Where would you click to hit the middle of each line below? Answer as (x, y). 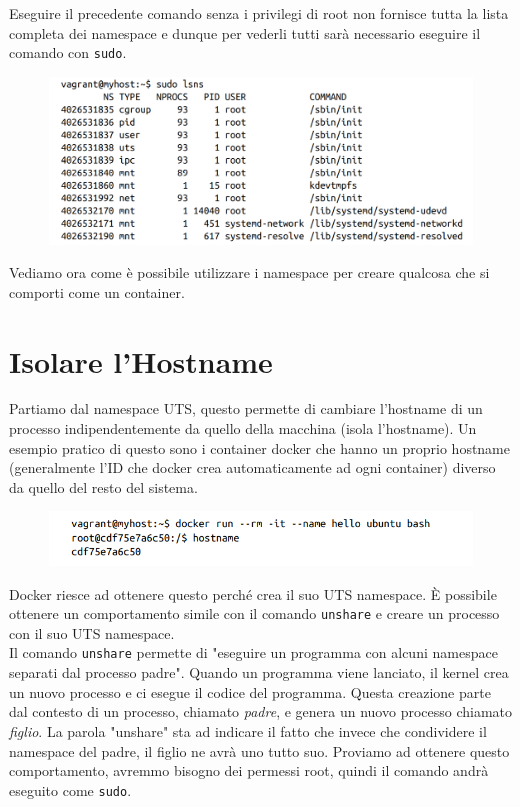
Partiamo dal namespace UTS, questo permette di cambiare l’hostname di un (246, 408)
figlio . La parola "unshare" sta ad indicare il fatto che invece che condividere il (248, 730)
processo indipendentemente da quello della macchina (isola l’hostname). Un (243, 428)
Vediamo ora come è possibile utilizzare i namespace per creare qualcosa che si (249, 272)
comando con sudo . (68, 52)
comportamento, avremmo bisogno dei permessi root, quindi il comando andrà (249, 770)
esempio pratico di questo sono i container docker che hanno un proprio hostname (260, 447)
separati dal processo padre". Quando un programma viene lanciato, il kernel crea (259, 672)
